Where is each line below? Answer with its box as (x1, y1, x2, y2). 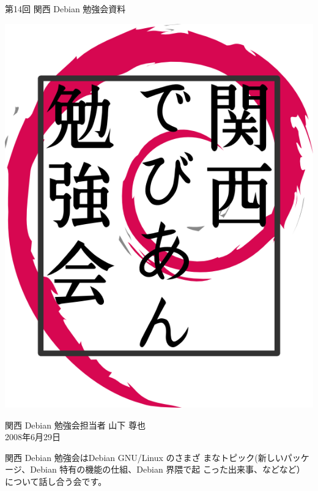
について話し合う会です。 (5, 474, 107, 487)
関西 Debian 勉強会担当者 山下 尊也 (5, 418, 146, 431)
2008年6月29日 (5, 430, 61, 443)
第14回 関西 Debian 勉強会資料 (5, 2, 126, 15)
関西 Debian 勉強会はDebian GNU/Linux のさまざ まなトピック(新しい (5, 451, 284, 463)
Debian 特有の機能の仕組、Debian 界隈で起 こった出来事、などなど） (30, 463, 305, 476)
